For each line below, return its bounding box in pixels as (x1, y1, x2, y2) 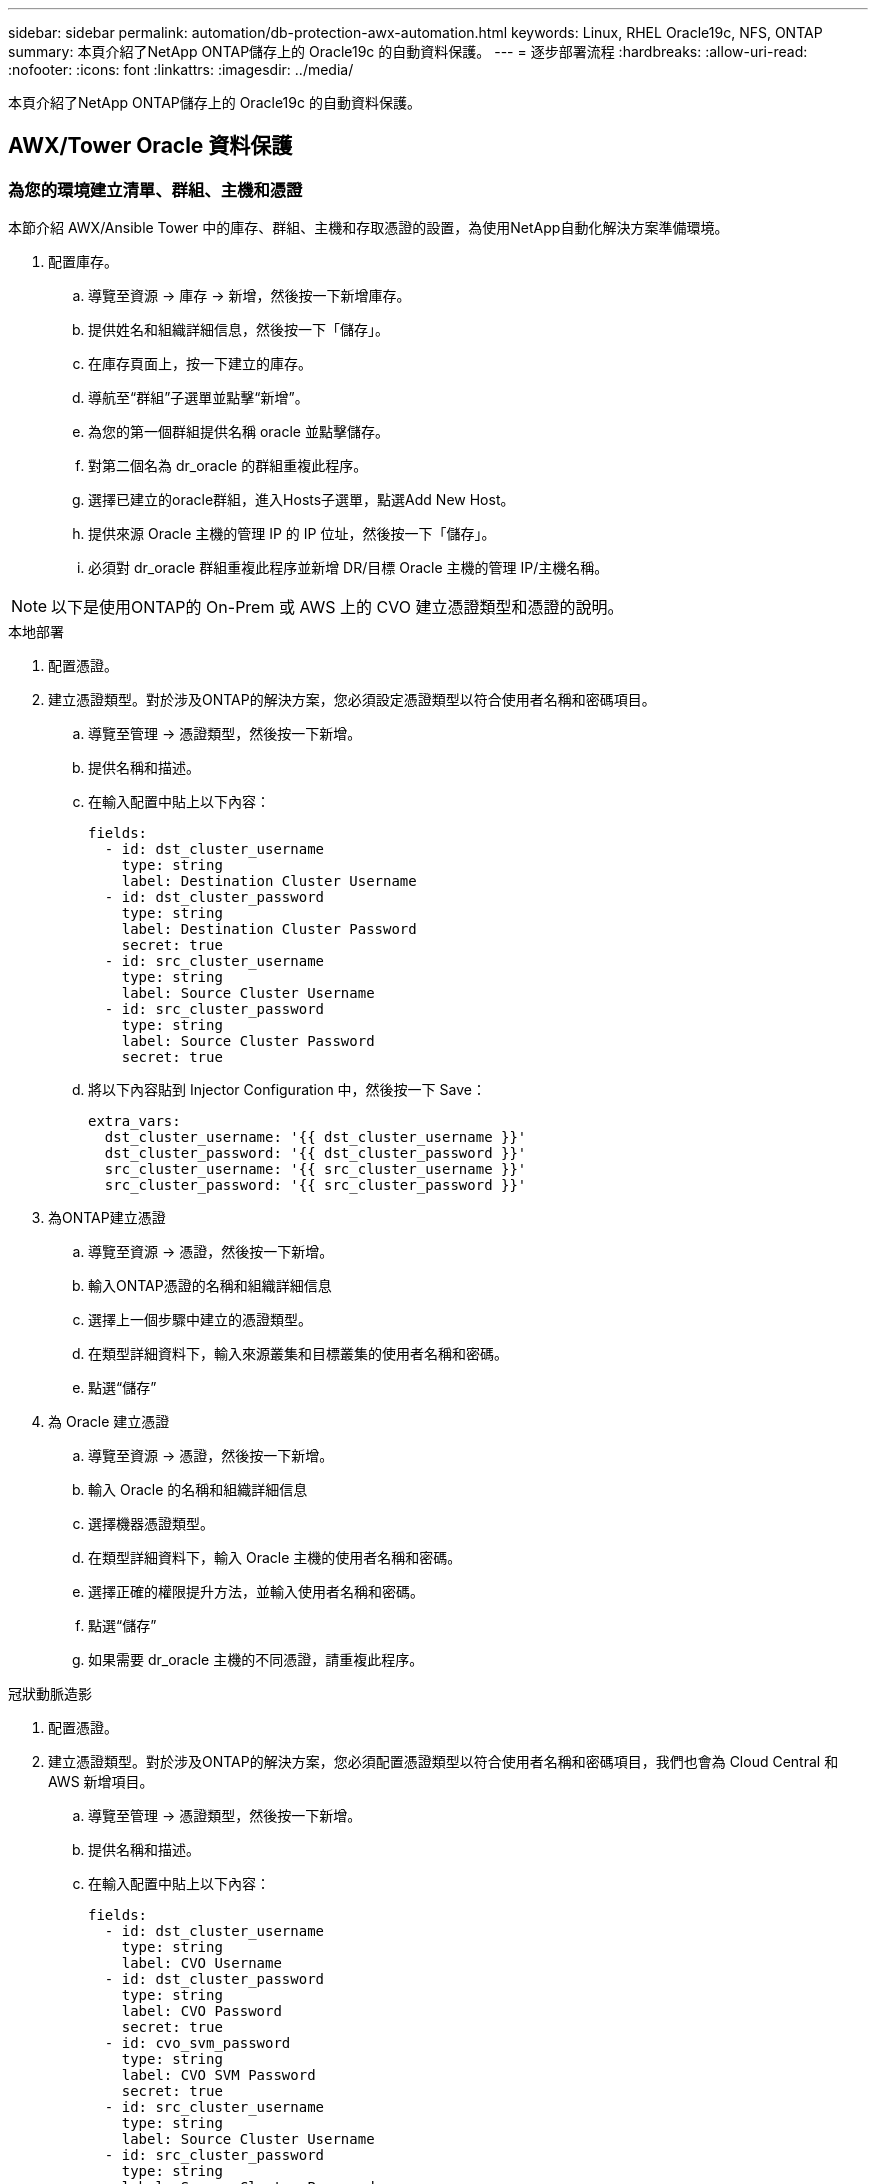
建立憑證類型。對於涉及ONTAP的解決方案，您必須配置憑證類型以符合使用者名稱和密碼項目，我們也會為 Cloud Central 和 (48, 1753, 839, 1771)
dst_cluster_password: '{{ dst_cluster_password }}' (104, 1145, 527, 1162)
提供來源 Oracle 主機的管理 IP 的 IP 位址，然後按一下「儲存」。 (88, 525, 496, 543)
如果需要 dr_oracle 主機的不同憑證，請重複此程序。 (88, 1651, 424, 1669)
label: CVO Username (121, 1955, 282, 1972)
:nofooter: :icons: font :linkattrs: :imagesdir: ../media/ (8, 61, 354, 78)
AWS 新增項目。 (48, 1773, 154, 1791)
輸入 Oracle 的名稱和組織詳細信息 (88, 1481, 308, 1499)
